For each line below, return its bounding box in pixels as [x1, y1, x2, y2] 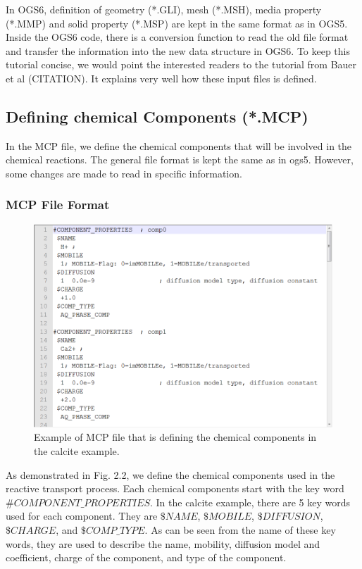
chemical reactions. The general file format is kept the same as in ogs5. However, [6, 152, 354, 167]
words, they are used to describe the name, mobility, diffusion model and [6, 536, 320, 551]
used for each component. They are [6, 508, 158, 523]
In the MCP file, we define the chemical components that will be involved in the [6, 138, 352, 153]
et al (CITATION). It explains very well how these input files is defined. [6, 70, 317, 85]
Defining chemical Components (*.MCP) [6, 105, 308, 127]
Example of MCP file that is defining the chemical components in [34, 430, 317, 444]
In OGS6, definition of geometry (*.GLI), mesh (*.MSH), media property [6, 2, 322, 16]
